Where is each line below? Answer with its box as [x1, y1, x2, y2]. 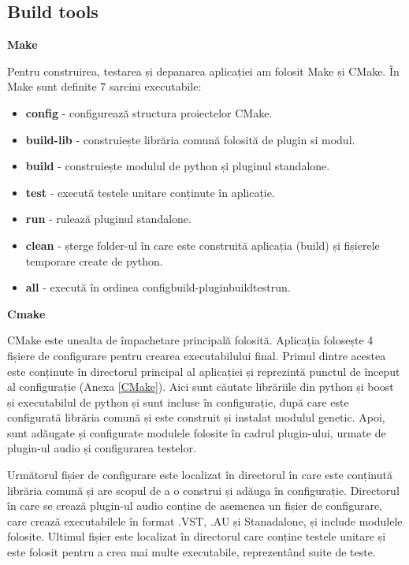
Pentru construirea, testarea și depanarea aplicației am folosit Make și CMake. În [7, 62, 400, 79]
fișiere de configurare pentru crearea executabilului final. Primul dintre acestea [7, 347, 386, 363]
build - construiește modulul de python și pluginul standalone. [25, 158, 330, 174]
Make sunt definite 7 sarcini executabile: [7, 78, 202, 95]
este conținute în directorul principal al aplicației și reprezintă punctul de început [7, 362, 400, 379]
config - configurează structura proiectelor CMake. [25, 104, 273, 121]
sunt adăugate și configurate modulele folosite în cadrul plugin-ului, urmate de [7, 424, 386, 440]
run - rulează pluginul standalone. [25, 210, 191, 227]
